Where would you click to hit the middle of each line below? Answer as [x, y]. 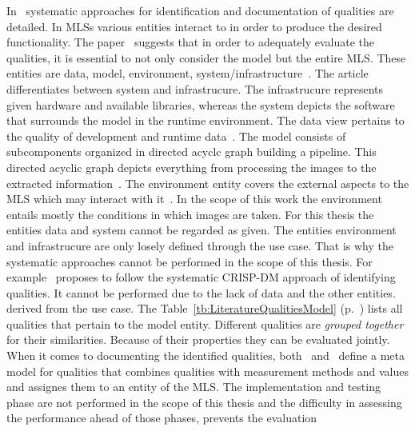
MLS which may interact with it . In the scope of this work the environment [194, 199]
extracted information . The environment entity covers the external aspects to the [208, 183]
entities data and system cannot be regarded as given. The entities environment [202, 230]
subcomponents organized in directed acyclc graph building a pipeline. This [192, 152]
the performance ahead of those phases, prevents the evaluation [162, 418]
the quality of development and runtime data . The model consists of [176, 136]
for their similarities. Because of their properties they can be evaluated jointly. [198, 339]
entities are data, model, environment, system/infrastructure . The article [188, 73]
